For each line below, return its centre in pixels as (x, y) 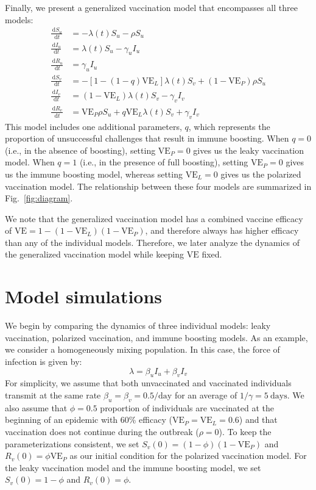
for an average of (206, 395)
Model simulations (84, 296)
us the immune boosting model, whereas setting (94, 174)
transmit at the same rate (53, 395)
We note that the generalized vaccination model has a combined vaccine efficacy (154, 218)
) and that (258, 420)
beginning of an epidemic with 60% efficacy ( (89, 420)
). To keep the (245, 431)
